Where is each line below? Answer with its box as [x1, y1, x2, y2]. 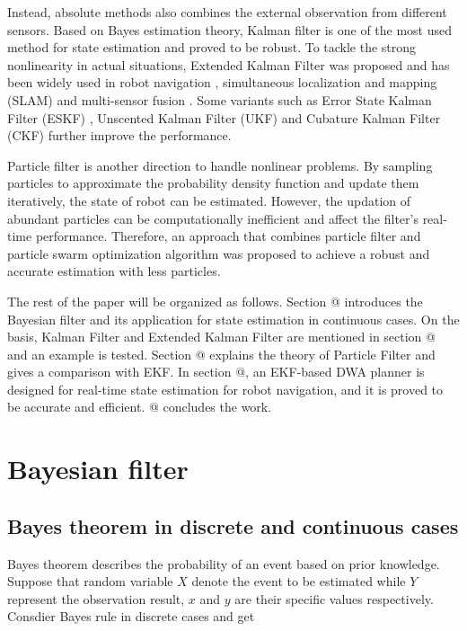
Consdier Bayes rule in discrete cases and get [7, 607, 255, 626]
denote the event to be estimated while [191, 572, 406, 591]
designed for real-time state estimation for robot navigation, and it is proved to [7, 379, 444, 398]
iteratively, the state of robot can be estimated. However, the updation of [7, 191, 411, 209]
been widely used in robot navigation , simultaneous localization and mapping [7, 73, 437, 92]
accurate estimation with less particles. [7, 262, 221, 280]
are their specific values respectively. [234, 589, 434, 608]
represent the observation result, [7, 589, 185, 608]
